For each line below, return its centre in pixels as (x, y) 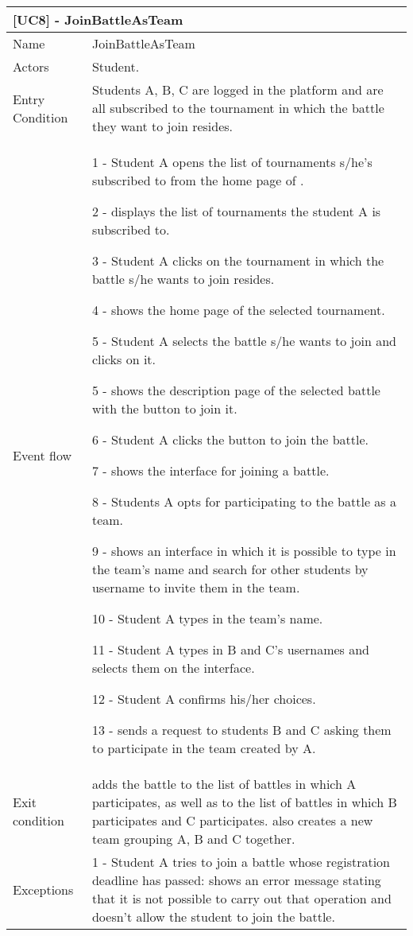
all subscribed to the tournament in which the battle (238, 108)
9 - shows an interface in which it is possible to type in (244, 551)
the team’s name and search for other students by (230, 569)
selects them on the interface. (173, 668)
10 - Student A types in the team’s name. (207, 618)
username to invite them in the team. (196, 587)
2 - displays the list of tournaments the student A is (236, 211)
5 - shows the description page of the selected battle (236, 390)
